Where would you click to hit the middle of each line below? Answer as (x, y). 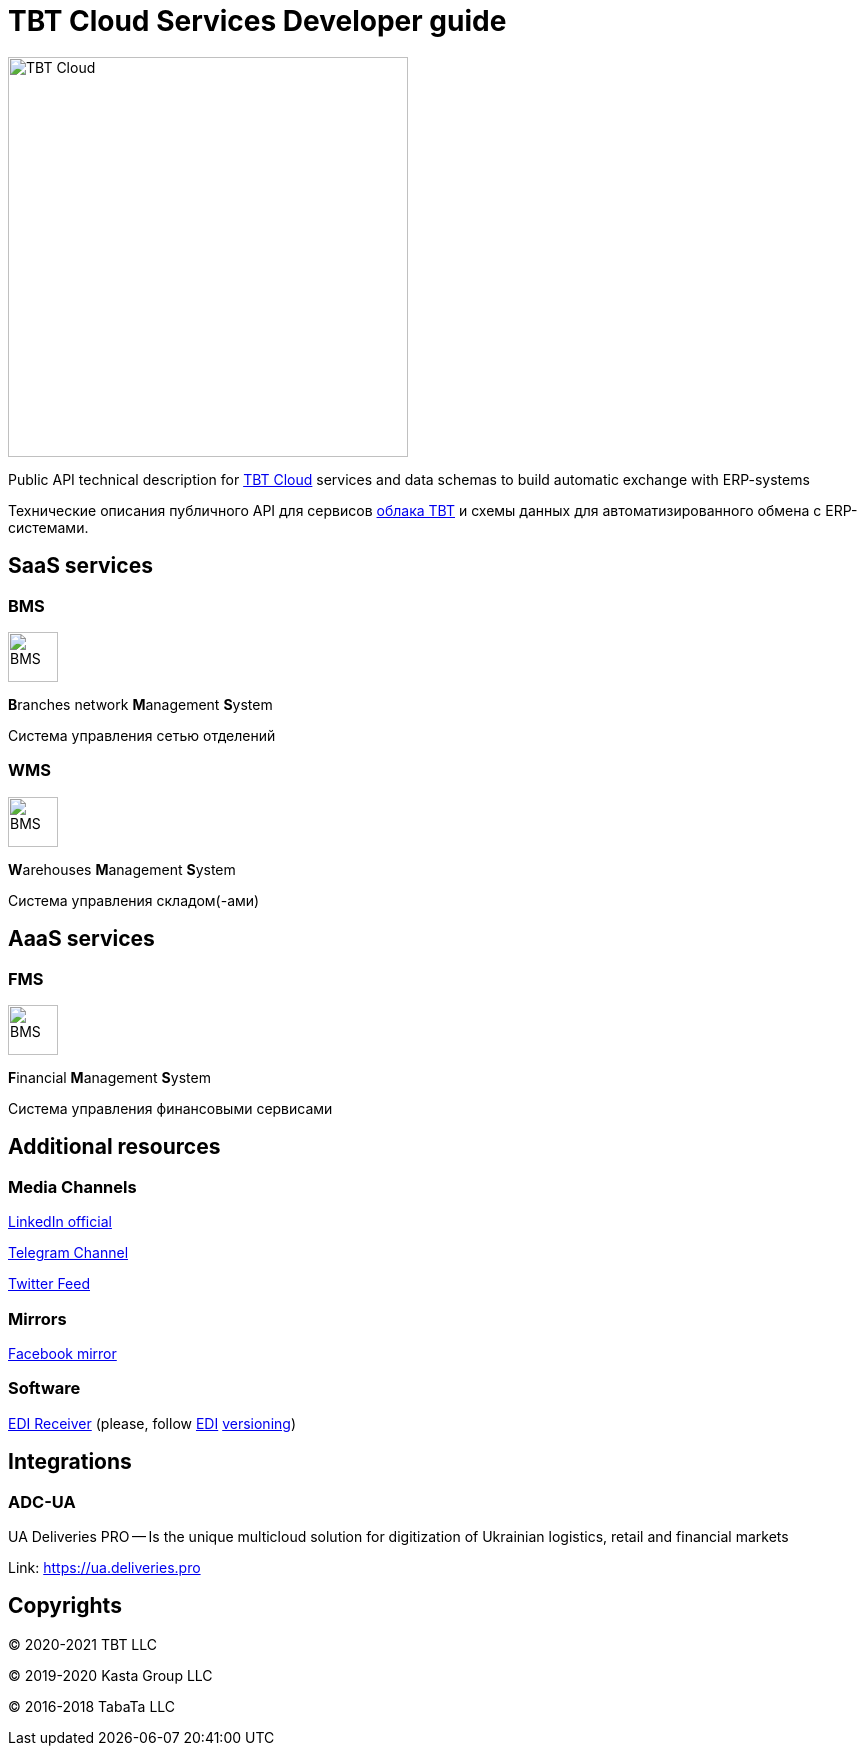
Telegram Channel (68, 1253)
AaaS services (81, 939)
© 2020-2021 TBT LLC (83, 1644)
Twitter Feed (49, 1284)
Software (44, 1388)
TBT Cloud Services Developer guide (257, 21)
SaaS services (80, 566)
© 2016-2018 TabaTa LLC (92, 1706)
